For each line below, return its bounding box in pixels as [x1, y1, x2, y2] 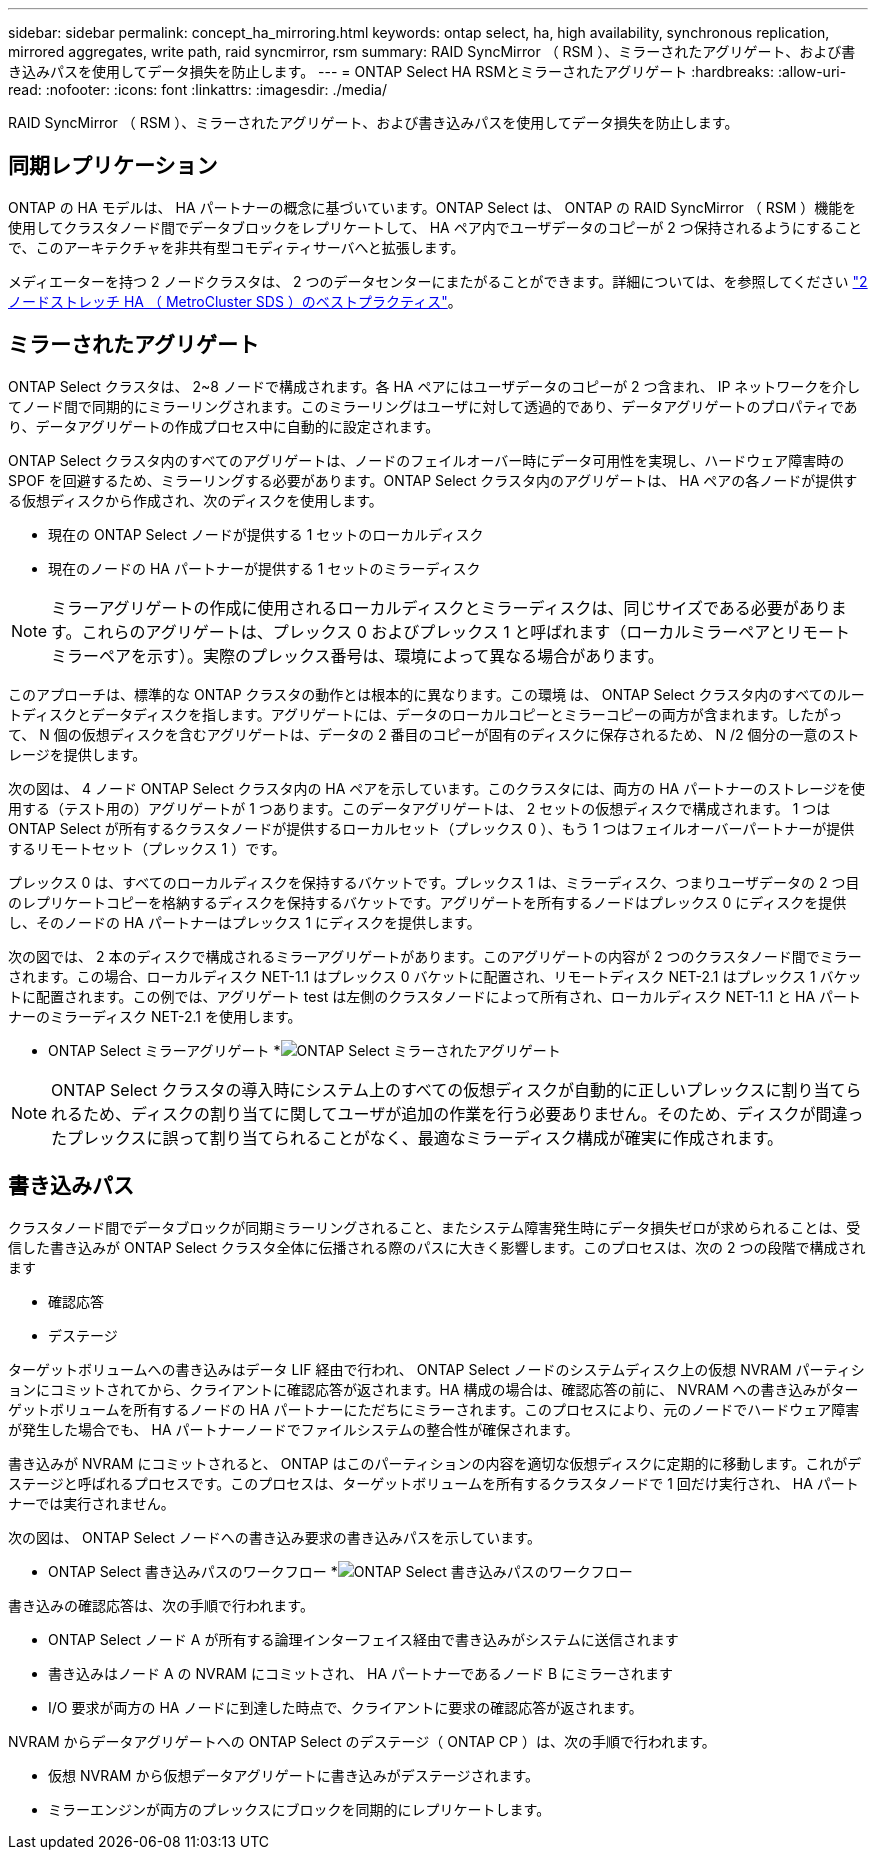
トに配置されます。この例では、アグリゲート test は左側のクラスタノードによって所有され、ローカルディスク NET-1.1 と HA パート [8, 987, 862, 1005]
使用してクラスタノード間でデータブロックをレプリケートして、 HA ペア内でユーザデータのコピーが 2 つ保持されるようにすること [8, 218, 862, 236]
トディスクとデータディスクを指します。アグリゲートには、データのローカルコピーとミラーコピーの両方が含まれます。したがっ [8, 705, 843, 723]
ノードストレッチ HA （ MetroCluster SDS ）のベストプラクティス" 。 [8, 292, 462, 310]
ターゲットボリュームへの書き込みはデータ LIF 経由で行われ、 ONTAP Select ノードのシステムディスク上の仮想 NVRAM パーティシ [8, 1360, 865, 1378]
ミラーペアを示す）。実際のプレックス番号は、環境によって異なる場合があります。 [51, 645, 664, 666]
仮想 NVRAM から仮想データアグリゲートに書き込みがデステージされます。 [48, 1766, 540, 1784]
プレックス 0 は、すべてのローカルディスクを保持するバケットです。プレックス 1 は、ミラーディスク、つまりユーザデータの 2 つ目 [8, 873, 860, 891]
